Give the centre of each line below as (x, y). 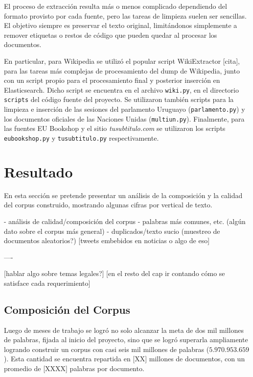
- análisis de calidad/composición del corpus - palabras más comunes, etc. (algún (125, 221)
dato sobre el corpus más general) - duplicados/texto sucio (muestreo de (112, 231)
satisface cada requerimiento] (47, 283)
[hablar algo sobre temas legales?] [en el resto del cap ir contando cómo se (115, 273)
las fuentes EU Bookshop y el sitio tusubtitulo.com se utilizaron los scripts (115, 128)
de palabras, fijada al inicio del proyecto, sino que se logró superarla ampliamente (126, 339)
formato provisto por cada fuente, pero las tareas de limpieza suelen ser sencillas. (125, 15)
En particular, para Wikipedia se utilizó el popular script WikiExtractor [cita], (122, 61)
